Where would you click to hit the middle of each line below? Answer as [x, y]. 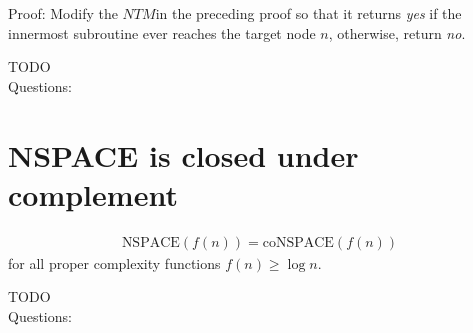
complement [93, 193]
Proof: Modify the [63, 13]
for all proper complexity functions [114, 262]
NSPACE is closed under [183, 154]
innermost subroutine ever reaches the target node [162, 32]
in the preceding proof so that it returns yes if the [308, 13]
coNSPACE [298, 242]
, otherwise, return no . [397, 32]
